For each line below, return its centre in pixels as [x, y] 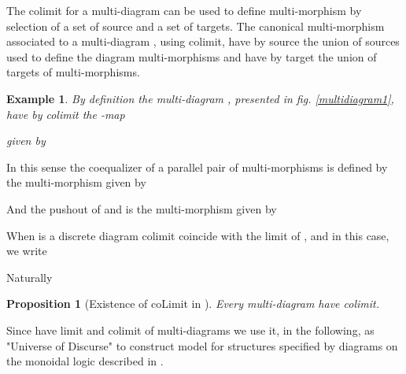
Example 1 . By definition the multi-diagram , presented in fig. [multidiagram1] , [200, 98]
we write [27, 251]
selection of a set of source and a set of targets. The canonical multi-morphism [196, 26]
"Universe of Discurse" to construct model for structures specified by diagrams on [202, 345]
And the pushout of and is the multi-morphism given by [142, 208]
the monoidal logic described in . [85, 361]
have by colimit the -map [66, 114]
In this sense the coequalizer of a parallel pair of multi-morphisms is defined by [197, 167]
